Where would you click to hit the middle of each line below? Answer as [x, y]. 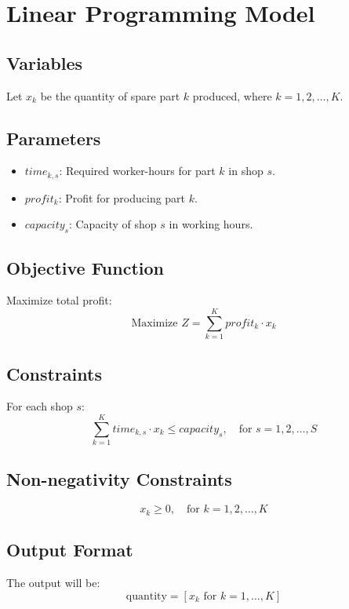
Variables [45, 62]
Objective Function [85, 267]
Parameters [54, 138]
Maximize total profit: [59, 300]
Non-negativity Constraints [119, 479]
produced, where [232, 95]
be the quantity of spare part [110, 95]
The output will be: [53, 582]
